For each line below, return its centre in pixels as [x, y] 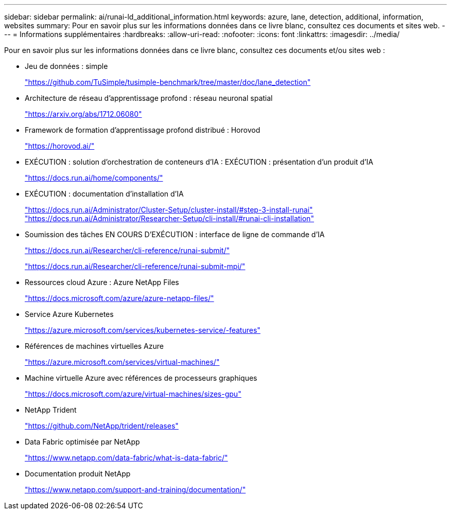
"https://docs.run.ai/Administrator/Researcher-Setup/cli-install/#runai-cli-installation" [169, 218]
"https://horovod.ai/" [60, 146]
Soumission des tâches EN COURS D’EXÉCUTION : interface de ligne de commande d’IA [175, 234]
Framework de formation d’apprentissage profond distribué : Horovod [143, 130]
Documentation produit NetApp [78, 474]
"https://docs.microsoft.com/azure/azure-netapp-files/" [119, 298]
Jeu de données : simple [66, 66]
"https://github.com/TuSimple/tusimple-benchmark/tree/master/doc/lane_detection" [168, 82]
